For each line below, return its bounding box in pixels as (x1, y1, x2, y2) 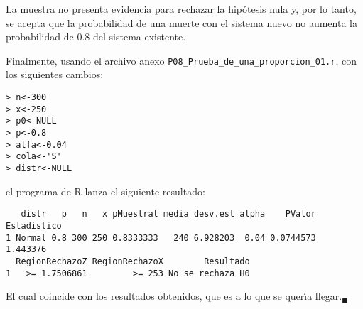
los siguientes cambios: (6, 67, 104, 82)
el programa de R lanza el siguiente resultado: (6, 183, 205, 198)
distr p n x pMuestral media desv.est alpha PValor (21, 209, 316, 219)
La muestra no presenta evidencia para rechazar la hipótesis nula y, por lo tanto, (6, 1, 357, 16)
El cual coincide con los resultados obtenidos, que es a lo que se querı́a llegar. (6, 288, 342, 303)
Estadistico (6, 220, 62, 231)
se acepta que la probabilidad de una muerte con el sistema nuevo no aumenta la (6, 15, 357, 30)
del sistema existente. (92, 29, 186, 44)
